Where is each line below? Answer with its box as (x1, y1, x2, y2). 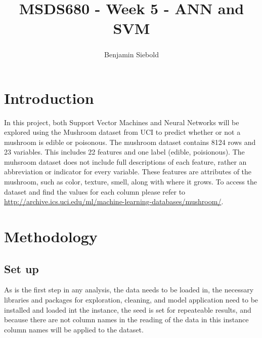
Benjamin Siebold (104, 49, 159, 59)
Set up (4, 260, 39, 276)
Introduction (4, 87, 94, 108)
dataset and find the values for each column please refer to (4, 186, 186, 197)
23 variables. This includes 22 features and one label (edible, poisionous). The (4, 146, 245, 157)
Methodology (4, 226, 98, 247)
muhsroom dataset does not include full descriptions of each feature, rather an (4, 156, 247, 167)
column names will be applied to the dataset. (4, 324, 144, 334)
